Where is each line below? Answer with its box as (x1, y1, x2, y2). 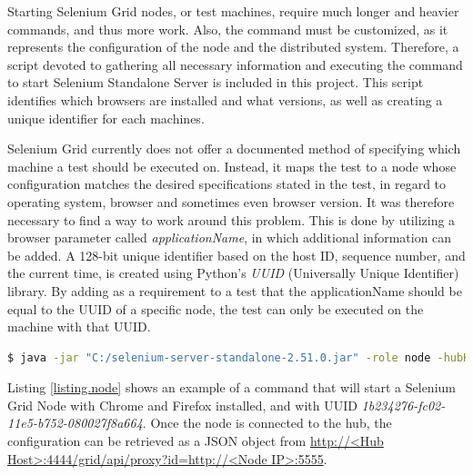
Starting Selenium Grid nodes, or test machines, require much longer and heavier (7, 2, 459, 20)
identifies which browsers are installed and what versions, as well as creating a (7, 90, 443, 109)
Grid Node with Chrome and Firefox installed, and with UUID (7, 395, 357, 414)
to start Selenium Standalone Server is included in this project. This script (7, 73, 424, 92)
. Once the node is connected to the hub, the (142, 413, 392, 432)
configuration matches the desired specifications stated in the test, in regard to (7, 174, 447, 193)
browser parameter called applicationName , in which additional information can (7, 228, 452, 247)
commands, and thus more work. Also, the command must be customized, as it (7, 19, 448, 38)
